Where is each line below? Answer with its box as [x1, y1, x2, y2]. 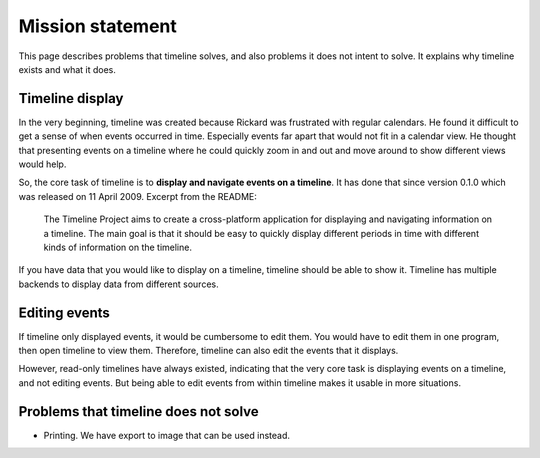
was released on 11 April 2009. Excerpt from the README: [18, 190, 257, 202]
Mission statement [18, 15, 177, 37]
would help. [18, 158, 67, 170]
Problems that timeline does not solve [18, 403, 259, 420]
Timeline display [18, 90, 124, 107]
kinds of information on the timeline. [43, 241, 192, 253]
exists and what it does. [18, 63, 117, 75]
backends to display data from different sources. [18, 278, 219, 290]
